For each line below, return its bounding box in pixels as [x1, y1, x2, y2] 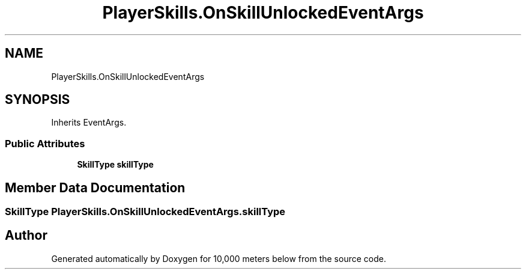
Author [5, 228, 47, 243]
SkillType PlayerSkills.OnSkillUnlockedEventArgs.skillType [5, 205, 286, 218]
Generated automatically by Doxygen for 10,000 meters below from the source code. [51, 253, 386, 264]
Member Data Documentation [5, 180, 186, 195]
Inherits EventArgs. [51, 117, 127, 128]
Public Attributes [5, 137, 85, 150]
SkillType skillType [77, 159, 154, 170]
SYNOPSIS [5, 92, 70, 108]
